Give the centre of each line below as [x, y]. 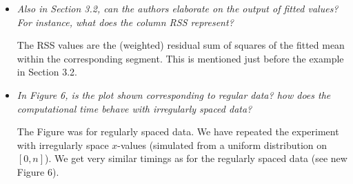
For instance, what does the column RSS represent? [125, 22]
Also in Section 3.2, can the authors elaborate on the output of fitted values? [178, 8]
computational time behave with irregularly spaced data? [134, 108]
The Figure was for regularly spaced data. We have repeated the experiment [178, 131]
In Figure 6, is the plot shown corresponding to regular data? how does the [174, 94]
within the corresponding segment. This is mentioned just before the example [180, 58]
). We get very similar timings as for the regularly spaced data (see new [196, 158]
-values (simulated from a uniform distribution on [222, 145]
